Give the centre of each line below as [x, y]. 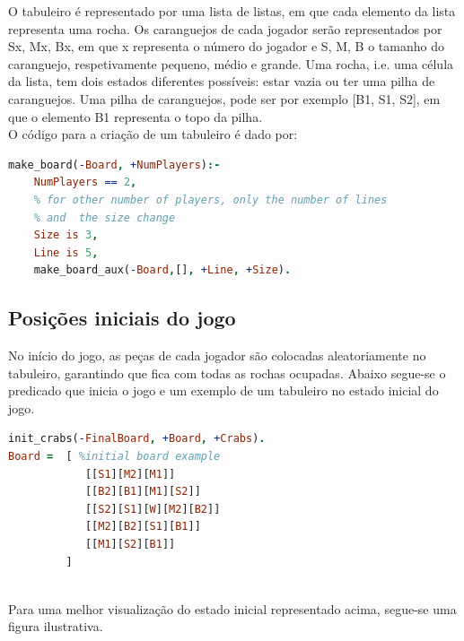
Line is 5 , [66, 252]
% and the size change [105, 217]
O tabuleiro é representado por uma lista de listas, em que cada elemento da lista [232, 11]
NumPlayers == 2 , [85, 182]
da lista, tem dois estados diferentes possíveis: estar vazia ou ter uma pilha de [222, 81]
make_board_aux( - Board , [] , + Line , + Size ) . [162, 270]
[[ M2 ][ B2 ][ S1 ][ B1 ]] [143, 527]
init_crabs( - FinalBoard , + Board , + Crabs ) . [137, 439]
